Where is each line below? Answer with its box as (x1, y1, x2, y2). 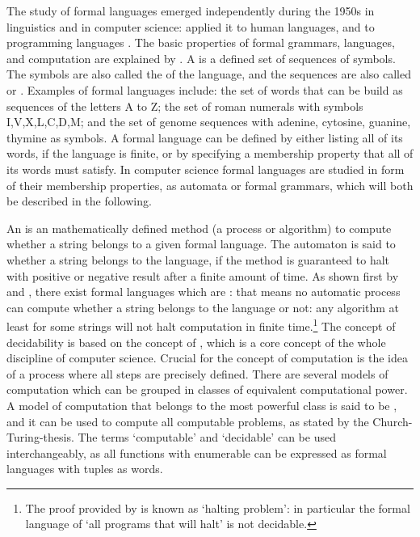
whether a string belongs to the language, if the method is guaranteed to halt (6, 251, 390, 268)
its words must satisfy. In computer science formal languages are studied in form (6, 160, 405, 177)
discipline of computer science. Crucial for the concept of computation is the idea (6, 349, 408, 366)
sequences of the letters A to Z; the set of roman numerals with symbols (6, 97, 363, 114)
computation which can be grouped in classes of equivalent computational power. (6, 381, 408, 398)
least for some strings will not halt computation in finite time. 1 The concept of (6, 315, 396, 334)
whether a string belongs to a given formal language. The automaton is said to (6, 235, 396, 252)
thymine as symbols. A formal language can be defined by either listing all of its (6, 129, 403, 146)
